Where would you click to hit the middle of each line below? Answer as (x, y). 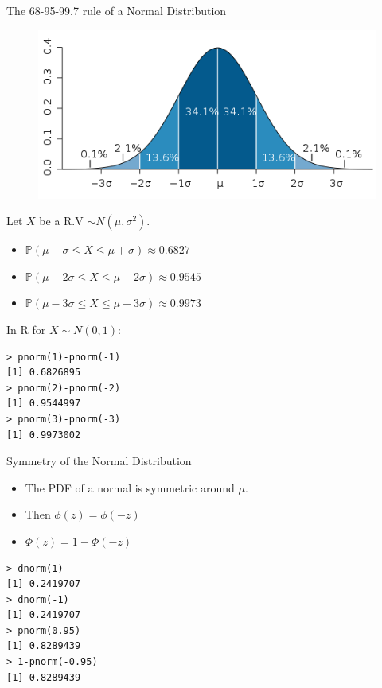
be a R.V (61, 221)
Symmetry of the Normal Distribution (99, 461)
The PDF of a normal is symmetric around (130, 487)
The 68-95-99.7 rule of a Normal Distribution (117, 10)
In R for (26, 329)
